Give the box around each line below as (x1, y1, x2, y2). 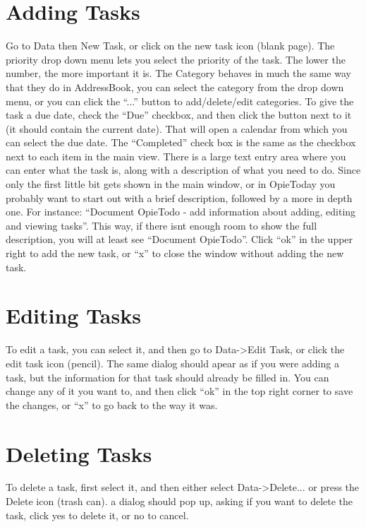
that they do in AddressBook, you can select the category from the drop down (6, 79, 344, 94)
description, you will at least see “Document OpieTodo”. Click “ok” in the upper (6, 232, 353, 247)
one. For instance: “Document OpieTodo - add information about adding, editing (6, 204, 356, 219)
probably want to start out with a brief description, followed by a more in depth (6, 190, 353, 205)
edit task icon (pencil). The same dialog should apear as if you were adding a (6, 355, 339, 370)
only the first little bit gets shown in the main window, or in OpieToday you (6, 177, 336, 191)
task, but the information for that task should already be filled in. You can (6, 369, 329, 384)
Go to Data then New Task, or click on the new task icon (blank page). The (6, 38, 335, 53)
